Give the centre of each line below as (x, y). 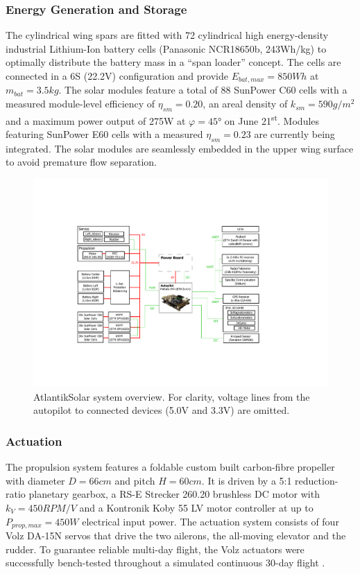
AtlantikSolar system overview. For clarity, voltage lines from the (172, 396)
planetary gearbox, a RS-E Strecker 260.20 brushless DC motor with (174, 494)
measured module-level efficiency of (80, 104)
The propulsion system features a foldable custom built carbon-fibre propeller (170, 467)
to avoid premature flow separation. (81, 162)
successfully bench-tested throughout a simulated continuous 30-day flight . (165, 563)
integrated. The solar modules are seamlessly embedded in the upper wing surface (180, 148)
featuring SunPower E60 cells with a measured (104, 134)
